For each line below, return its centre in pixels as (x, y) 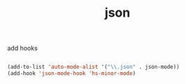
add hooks (23, 48)
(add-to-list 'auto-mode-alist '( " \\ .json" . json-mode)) (93, 67)
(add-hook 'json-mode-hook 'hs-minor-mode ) (72, 74)
